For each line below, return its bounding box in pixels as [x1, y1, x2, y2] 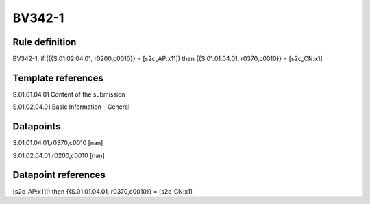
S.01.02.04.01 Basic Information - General [12, 103, 130, 111]
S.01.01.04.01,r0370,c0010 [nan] [12, 139, 103, 147]
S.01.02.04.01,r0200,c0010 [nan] [12, 151, 106, 160]
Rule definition [12, 36, 77, 48]
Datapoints [12, 120, 61, 133]
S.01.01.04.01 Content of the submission [12, 90, 126, 99]
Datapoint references [12, 169, 106, 181]
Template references [12, 72, 104, 84]
